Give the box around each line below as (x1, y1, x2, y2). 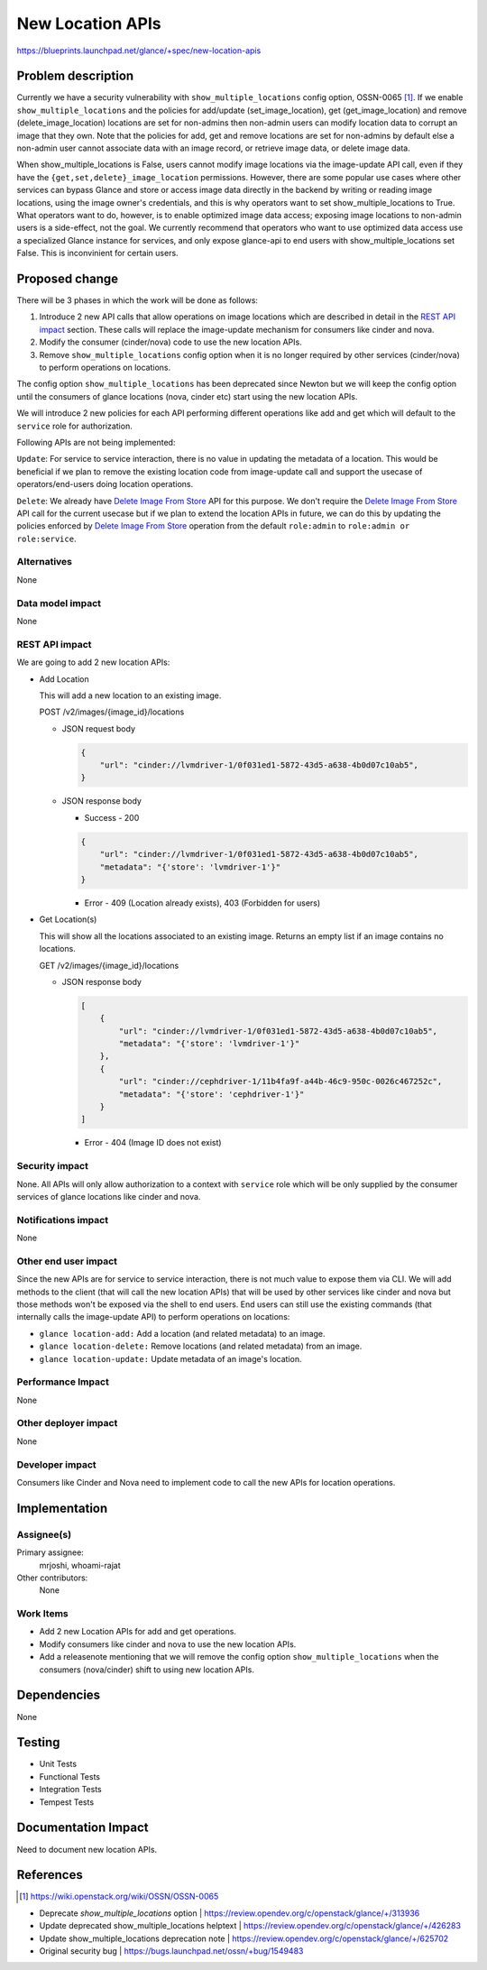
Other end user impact (16, 1255, 117, 1267)
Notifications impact (16, 1213, 108, 1226)
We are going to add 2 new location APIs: (16, 657, 170, 667)
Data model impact (16, 596, 102, 609)
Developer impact (16, 1458, 96, 1470)
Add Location (39, 673, 89, 685)
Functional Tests (39, 1771, 101, 1781)
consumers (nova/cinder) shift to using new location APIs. (39, 1664, 254, 1675)
